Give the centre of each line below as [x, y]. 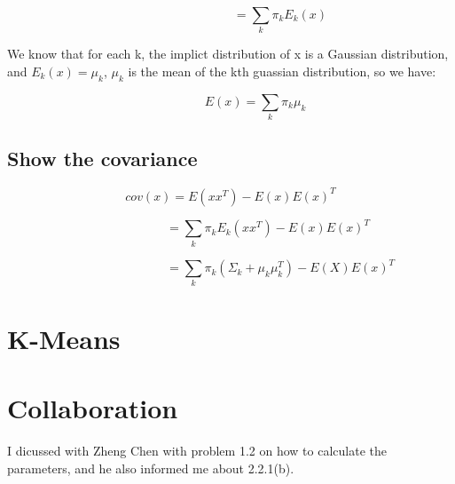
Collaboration [93, 407]
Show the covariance [102, 159]
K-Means [64, 338]
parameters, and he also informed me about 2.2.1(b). [151, 468]
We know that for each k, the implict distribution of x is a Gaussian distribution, [228, 54]
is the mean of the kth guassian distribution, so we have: [282, 71]
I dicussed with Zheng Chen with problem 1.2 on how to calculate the [197, 450]
